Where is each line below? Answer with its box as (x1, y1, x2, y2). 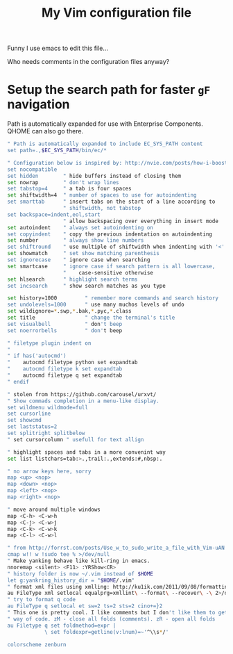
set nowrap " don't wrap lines (7, 179, 119, 186)
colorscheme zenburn (7, 641, 67, 648)
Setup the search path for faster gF (7, 82, 211, 98)
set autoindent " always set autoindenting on (7, 224, 154, 231)
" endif (7, 378, 30, 385)
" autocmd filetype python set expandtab (7, 359, 138, 366)
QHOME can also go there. (7, 127, 84, 136)
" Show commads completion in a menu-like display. (7, 398, 159, 404)
